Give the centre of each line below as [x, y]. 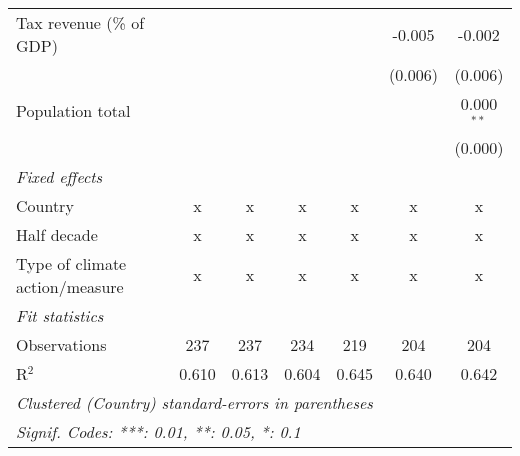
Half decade [57, 234]
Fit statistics [60, 315]
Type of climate [71, 263]
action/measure [70, 286]
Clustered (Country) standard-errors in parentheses [194, 402]
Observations [61, 344]
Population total [73, 111]
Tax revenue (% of [80, 22]
